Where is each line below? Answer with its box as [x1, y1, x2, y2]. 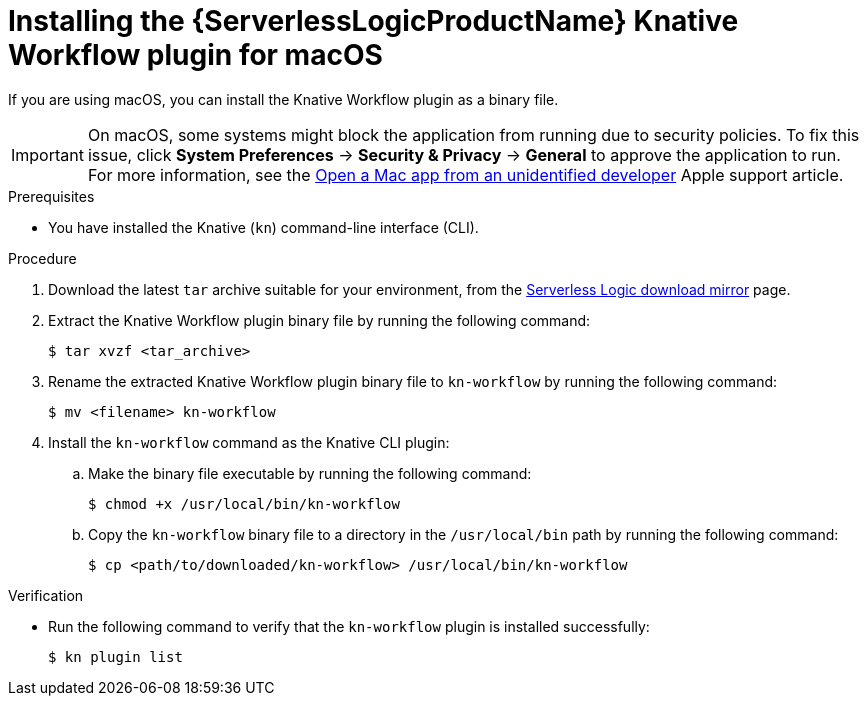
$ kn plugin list [48, 648, 183, 665]
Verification [8, 586, 84, 604]
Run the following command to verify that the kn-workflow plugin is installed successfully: [48, 617, 650, 635]
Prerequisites [8, 187, 95, 205]
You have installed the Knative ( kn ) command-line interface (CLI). [48, 218, 479, 236]
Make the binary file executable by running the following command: [88, 464, 532, 482]
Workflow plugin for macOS [8, 38, 383, 72]
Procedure [8, 249, 77, 267]
